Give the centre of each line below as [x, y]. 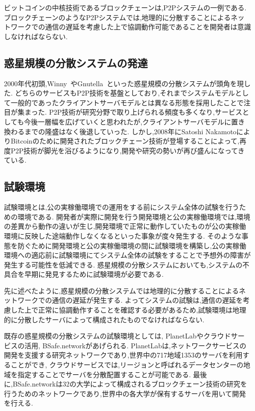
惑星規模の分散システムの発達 [76, 62]
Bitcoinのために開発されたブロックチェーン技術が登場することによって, [125, 141]
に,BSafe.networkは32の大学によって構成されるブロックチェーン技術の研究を [126, 384]
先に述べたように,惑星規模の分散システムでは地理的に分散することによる [122, 290]
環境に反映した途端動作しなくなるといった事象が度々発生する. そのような [123, 235]
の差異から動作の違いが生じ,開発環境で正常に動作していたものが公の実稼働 [125, 226]
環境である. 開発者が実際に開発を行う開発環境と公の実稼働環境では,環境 [134, 216]
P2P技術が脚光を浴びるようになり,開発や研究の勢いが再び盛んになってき [127, 150]
